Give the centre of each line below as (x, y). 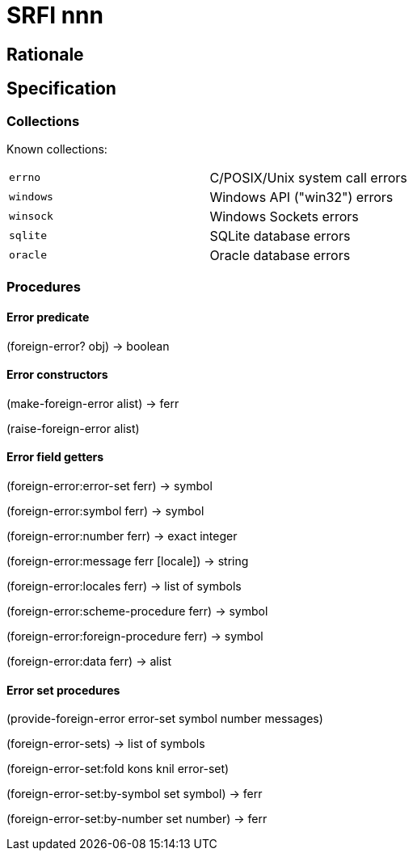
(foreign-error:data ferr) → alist (89, 661)
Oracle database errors (280, 255)
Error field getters (55, 457)
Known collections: (57, 149)
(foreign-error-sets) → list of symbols (106, 744)
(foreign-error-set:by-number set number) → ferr (137, 819)
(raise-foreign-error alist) (73, 428)
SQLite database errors (280, 235)
